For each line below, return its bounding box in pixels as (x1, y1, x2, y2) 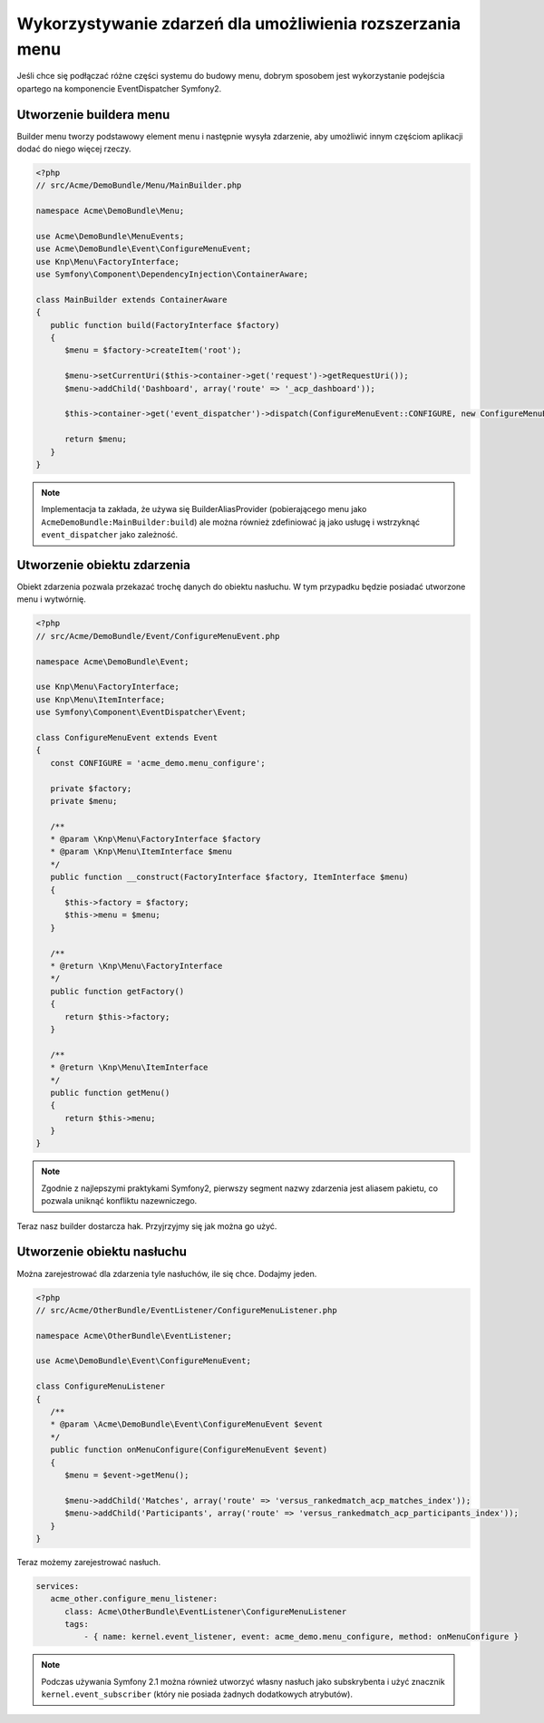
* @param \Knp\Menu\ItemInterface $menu (50, 847, 233, 857)
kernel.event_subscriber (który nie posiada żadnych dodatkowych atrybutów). (41, 1689, 354, 1699)
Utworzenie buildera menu (16, 107, 170, 122)
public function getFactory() (50, 986, 185, 996)
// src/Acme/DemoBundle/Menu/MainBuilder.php (35, 180, 242, 190)
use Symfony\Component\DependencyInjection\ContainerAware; (35, 269, 309, 280)
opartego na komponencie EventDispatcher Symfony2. (16, 82, 222, 94)
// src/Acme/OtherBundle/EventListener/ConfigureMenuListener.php (35, 1305, 337, 1315)
